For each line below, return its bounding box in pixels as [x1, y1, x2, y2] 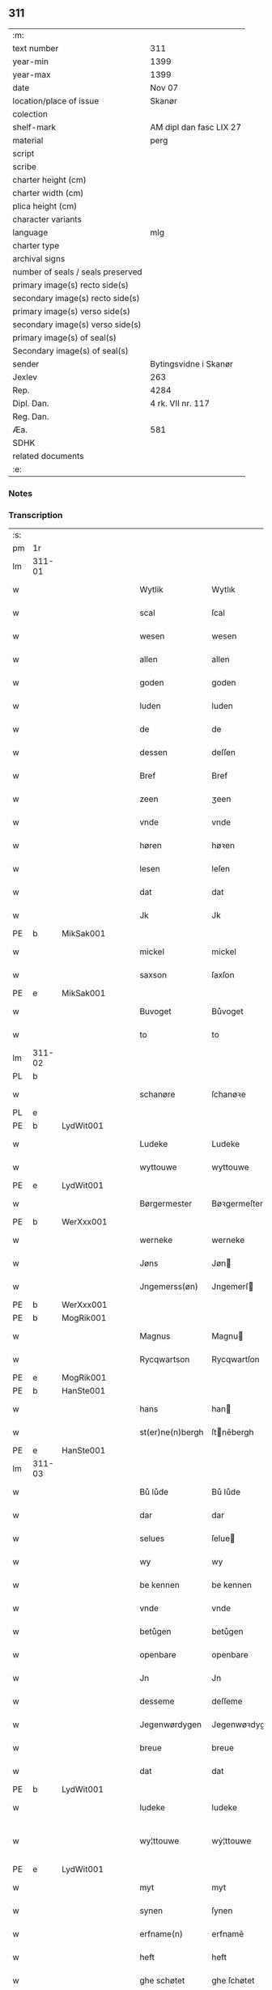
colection [12, 108, 49, 120]
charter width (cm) [12, 187, 84, 198]
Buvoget [139, 1006, 172, 1017]
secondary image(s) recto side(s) [12, 292, 140, 303]
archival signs [12, 252, 66, 264]
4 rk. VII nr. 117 [150, 397, 210, 409]
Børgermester [139, 1198, 193, 1209]
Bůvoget [211, 1006, 244, 1017]
